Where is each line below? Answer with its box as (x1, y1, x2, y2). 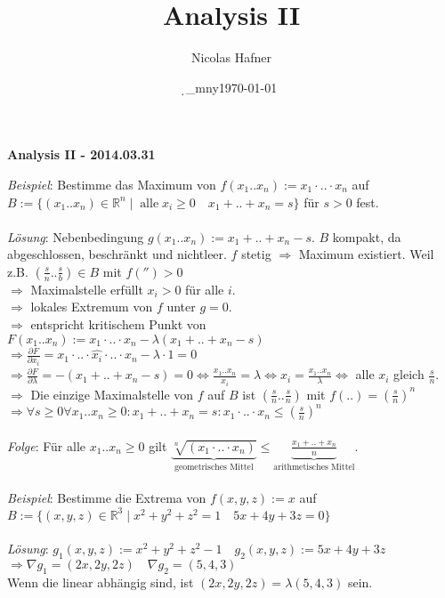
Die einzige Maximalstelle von (30, 384, 194, 403)
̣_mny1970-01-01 (185, 77, 278, 96)
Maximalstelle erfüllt (30, 279, 143, 298)
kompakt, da (332, 227, 401, 246)
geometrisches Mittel (174, 463, 254, 473)
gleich (393, 365, 425, 384)
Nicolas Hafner (191, 48, 271, 67)
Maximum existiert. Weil (298, 245, 434, 263)
